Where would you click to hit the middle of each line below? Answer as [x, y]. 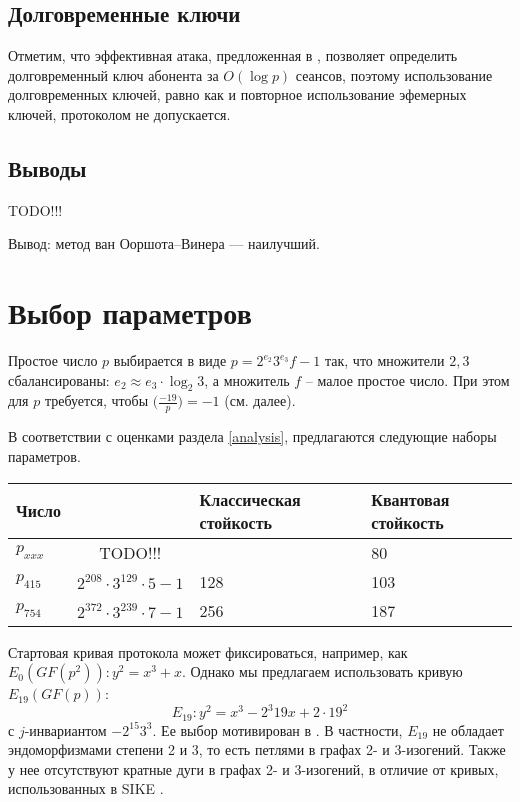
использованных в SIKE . [86, 788]
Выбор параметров [130, 312]
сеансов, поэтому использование [394, 74]
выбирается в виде [170, 360]
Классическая [250, 499]
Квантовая [410, 499]
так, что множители [384, 360]
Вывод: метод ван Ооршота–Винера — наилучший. [164, 243]
